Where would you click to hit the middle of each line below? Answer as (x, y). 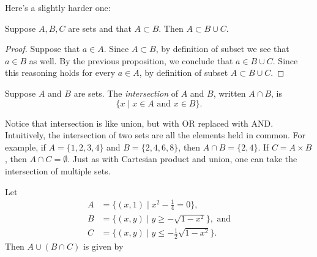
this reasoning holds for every (60, 73)
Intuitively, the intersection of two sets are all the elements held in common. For (155, 135)
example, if (25, 147)
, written (229, 93)
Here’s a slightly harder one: (58, 7)
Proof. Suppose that (43, 49)
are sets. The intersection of (126, 93)
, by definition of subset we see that (222, 49)
